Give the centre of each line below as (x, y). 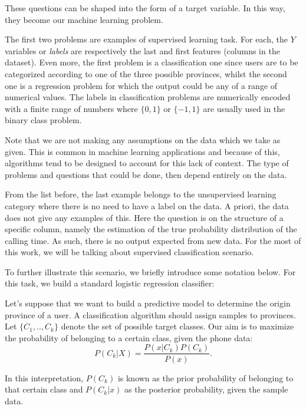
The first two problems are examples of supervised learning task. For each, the (146, 39)
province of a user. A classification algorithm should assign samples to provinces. (150, 314)
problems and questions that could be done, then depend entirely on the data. (146, 174)
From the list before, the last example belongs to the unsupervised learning (141, 194)
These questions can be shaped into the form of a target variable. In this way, (145, 8)
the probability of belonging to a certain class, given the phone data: (129, 337)
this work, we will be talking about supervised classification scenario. (129, 252)
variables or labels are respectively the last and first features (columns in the (142, 50)
